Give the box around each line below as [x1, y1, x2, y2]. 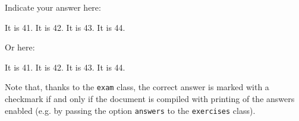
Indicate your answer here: [5, 1, 101, 13]
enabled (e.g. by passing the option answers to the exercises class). [5, 104, 256, 116]
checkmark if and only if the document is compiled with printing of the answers [5, 93, 295, 105]
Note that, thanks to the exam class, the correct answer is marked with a [5, 81, 269, 93]
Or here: [5, 41, 35, 53]
